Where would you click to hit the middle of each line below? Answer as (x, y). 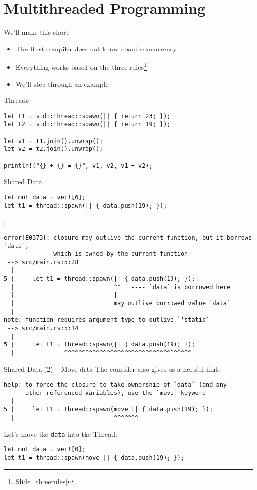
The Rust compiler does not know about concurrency (96, 48)
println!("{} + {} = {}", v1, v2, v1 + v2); (78, 166)
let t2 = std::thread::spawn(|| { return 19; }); (87, 124)
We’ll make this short (36, 32)
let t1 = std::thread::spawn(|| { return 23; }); (87, 116)
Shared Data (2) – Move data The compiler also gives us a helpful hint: (112, 368)
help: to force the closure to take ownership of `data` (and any (116, 385)
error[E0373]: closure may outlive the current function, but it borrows (128, 237)
